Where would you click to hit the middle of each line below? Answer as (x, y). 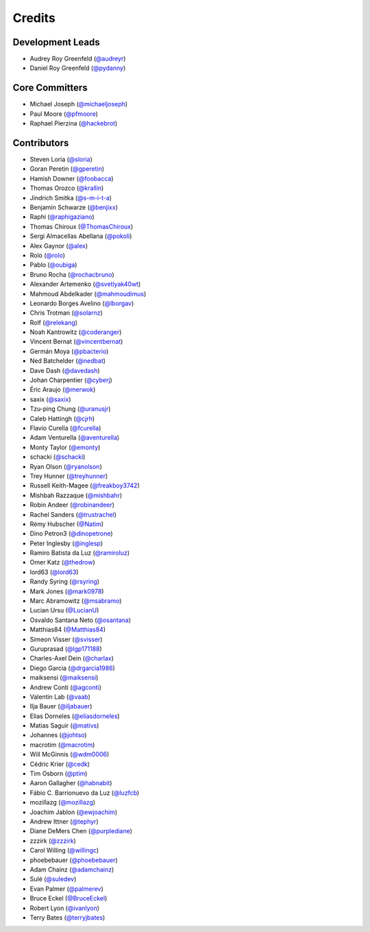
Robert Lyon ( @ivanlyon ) (64, 908)
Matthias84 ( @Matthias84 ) (68, 630)
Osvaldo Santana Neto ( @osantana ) (81, 620)
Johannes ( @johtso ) (58, 735)
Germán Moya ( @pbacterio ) (69, 351)
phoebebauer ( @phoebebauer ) (74, 860)
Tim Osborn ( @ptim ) (59, 774)
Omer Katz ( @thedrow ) (62, 562)
